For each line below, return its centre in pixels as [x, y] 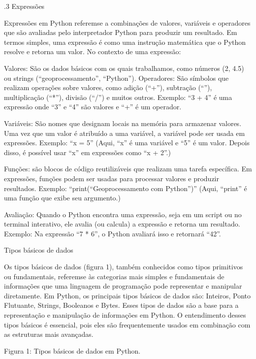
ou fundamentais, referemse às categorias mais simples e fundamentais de [114, 276]
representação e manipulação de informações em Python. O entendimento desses [125, 315]
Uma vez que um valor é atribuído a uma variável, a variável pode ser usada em [125, 133]
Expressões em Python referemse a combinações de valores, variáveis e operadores [127, 22]
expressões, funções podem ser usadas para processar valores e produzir [112, 178]
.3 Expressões [24, 6]
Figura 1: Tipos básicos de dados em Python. [72, 350]
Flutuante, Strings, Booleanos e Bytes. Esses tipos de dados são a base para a [121, 305]
